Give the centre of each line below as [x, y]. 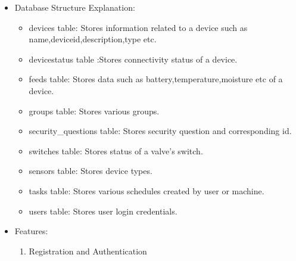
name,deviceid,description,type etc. [93, 39]
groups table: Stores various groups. [94, 111]
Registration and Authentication [88, 251]
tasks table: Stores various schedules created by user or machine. [147, 190]
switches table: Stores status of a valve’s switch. [116, 150]
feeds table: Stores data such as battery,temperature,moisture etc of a [156, 79]
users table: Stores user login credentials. [103, 211]
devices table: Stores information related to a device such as [138, 27]
